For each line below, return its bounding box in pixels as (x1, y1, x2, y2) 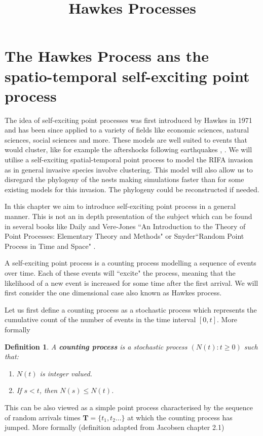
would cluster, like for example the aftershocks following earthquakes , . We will (5, 144, 252, 155)
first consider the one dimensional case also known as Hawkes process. (5, 287, 222, 298)
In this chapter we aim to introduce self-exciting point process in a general (5, 201, 236, 211)
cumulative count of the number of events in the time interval (5, 314, 196, 325)
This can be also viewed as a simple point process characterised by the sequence (5, 402, 253, 412)
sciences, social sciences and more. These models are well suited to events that (5, 134, 247, 145)
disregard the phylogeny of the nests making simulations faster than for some (5, 174, 244, 185)
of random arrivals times (5, 412, 81, 422)
